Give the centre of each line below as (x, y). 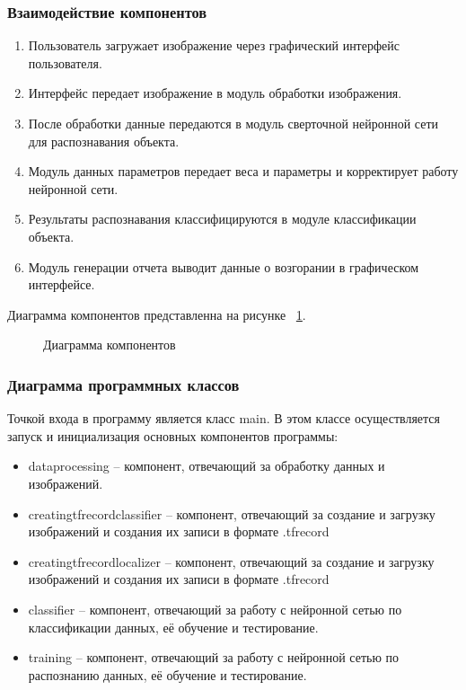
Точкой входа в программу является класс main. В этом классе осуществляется (224, 418)
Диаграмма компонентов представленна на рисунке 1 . (157, 314)
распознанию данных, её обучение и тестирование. (167, 674)
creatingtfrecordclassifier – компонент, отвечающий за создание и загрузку (232, 513)
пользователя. (65, 62)
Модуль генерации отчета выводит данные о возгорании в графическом (224, 266)
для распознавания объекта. (104, 141)
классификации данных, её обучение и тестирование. (173, 627)
